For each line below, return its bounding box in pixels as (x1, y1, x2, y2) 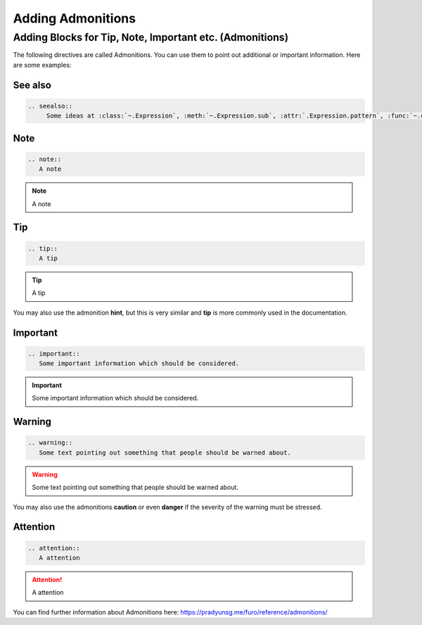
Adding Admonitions (13, 11, 136, 26)
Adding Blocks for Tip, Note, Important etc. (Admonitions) (13, 31, 288, 44)
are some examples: (13, 61, 72, 69)
